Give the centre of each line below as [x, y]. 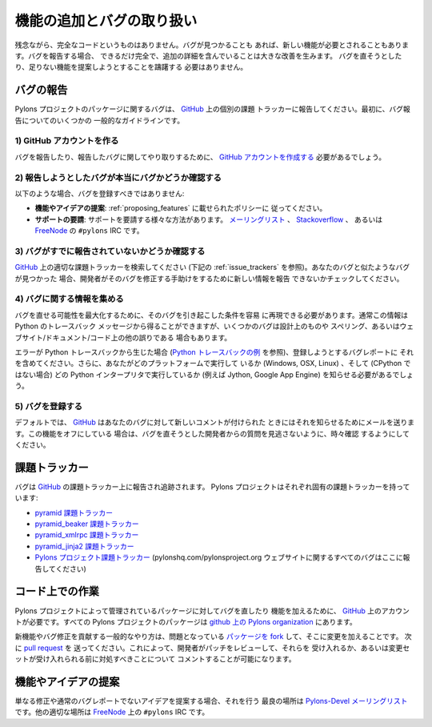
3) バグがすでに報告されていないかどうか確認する [110, 251]
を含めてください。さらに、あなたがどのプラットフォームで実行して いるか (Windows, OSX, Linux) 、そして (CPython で [213, 363]
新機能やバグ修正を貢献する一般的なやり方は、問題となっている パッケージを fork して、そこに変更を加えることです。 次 [213, 637]
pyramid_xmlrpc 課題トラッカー [87, 535]
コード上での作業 [57, 591]
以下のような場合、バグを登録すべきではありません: [100, 193]
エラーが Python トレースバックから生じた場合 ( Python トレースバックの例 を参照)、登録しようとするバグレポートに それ [214, 351]
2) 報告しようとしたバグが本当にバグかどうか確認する [118, 178]
